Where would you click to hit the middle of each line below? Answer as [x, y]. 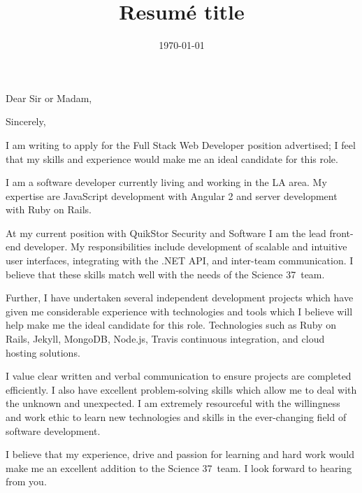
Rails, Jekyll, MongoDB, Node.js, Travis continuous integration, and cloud [165, 339]
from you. [26, 481]
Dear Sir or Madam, [49, 98]
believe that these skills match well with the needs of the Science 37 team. [165, 274]
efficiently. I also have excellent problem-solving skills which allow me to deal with [181, 389]
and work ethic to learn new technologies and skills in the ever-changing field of [176, 417]
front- [341, 233]
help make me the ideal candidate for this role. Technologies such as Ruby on [171, 325]
